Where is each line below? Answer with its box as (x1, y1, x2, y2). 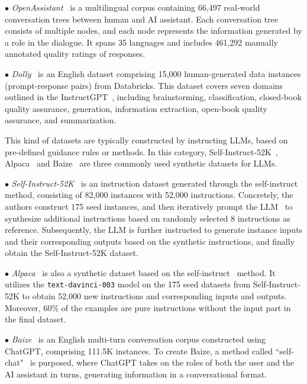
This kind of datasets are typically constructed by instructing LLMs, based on (5, 133, 288, 146)
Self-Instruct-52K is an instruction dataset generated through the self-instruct (11, 177, 298, 189)
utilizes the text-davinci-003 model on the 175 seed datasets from (5, 278, 251, 290)
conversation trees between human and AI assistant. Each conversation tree (5, 12, 278, 25)
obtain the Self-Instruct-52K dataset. (5, 247, 138, 259)
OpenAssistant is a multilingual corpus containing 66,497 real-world (11, 1, 260, 13)
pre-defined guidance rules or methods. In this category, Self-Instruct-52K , (5, 145, 278, 158)
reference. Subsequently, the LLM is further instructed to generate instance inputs (5, 223, 303, 236)
